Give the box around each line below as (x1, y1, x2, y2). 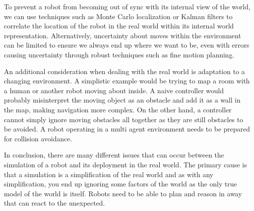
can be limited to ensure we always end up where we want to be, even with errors (4, 40, 250, 50)
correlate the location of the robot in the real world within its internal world (4, 21, 234, 31)
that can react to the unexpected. (4, 198, 105, 208)
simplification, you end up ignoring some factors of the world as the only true (4, 179, 237, 189)
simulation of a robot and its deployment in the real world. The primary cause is (4, 159, 247, 169)
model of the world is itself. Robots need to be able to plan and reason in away (4, 188, 242, 198)
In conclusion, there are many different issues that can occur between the (4, 150, 225, 160)
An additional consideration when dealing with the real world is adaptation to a (4, 66, 245, 76)
